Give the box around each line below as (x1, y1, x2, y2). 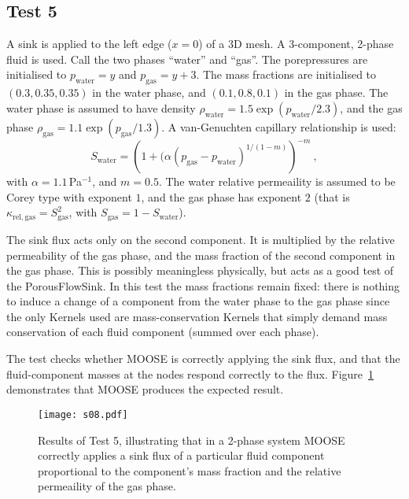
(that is (314, 188, 350, 205)
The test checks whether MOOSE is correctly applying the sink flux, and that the (6, 350, 400, 367)
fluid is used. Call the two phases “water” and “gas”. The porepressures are (6, 50, 368, 67)
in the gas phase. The (284, 84, 389, 101)
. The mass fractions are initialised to (196, 66, 377, 83)
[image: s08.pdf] (38, 408, 128, 420)
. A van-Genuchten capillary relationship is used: (161, 118, 396, 135)
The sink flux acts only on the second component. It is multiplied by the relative (6, 231, 395, 247)
